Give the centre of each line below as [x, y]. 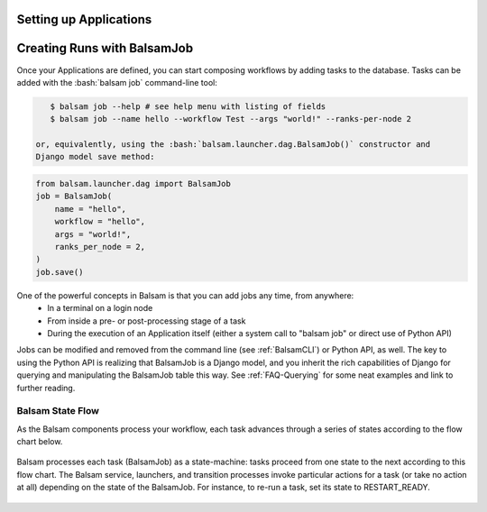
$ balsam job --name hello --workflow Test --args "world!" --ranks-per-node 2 [231, 119]
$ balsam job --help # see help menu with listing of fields [188, 106]
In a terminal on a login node [100, 308]
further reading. [46, 388]
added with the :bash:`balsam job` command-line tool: [117, 82]
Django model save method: [95, 157]
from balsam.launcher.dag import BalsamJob [133, 184]
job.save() [60, 272]
